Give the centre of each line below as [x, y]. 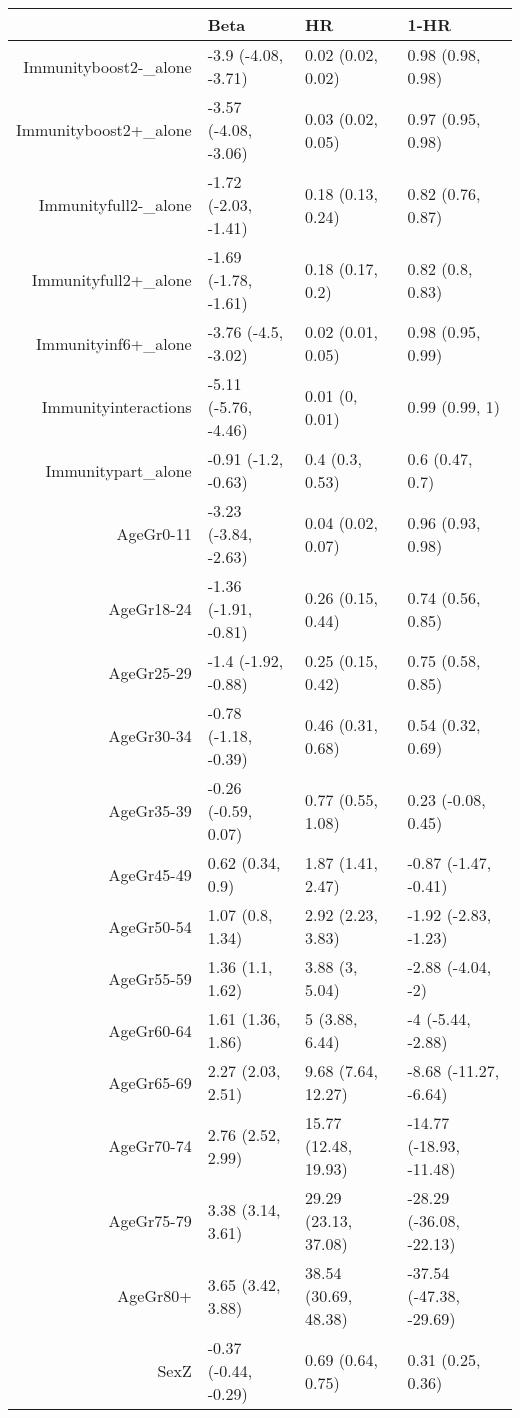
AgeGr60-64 [150, 1030]
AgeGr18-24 [150, 608]
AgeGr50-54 [150, 926]
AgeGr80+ [154, 1295]
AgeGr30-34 [150, 735]
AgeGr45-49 [150, 874]
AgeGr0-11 [154, 533]
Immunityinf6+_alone [114, 343]
